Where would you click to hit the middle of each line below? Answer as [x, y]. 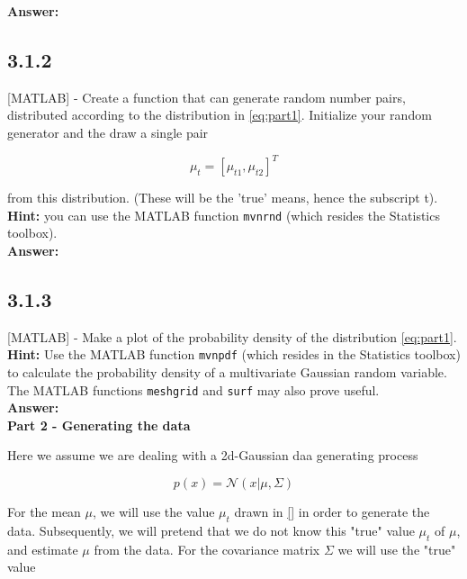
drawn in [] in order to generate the [332, 511]
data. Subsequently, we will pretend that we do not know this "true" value [211, 530]
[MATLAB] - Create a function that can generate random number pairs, [207, 97]
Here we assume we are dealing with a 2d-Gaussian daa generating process [213, 455]
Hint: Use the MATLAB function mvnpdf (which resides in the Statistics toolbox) [234, 354]
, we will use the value [154, 511]
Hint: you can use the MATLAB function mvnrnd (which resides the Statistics [224, 215]
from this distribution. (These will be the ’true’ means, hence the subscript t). [223, 198]
